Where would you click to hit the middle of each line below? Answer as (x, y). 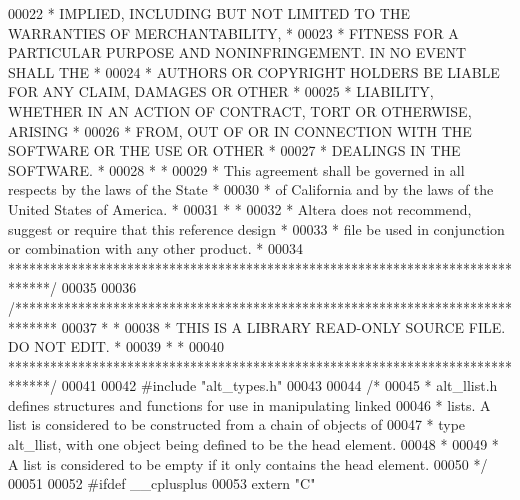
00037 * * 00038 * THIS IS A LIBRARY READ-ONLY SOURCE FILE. (283, 326)
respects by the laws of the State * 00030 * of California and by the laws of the (251, 189)
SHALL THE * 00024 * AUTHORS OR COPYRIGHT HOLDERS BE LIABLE (254, 71)
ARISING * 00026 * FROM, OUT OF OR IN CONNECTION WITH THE (240, 130)
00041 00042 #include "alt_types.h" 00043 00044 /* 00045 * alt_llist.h (279, 385)
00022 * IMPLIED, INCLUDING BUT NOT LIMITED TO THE (209, 13)
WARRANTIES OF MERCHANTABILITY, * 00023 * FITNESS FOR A (233, 32)
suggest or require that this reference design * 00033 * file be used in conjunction (256, 228)
